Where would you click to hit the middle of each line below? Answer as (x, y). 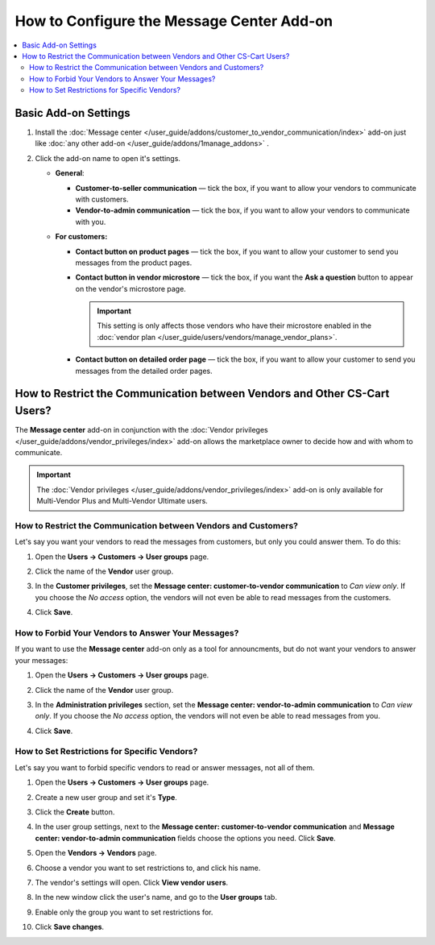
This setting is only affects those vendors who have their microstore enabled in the (234, 325)
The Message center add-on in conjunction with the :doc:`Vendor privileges (142, 430)
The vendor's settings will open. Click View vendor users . (132, 882)
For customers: (81, 237)
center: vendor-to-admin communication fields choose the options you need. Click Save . (185, 838)
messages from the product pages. (134, 263)
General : (70, 173)
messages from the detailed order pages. (144, 371)
